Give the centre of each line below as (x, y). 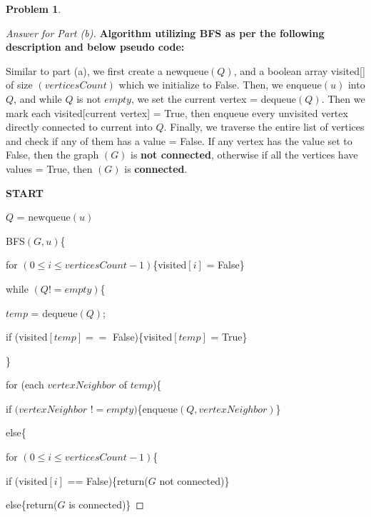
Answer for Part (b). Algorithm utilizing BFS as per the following (165, 32)
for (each (25, 385)
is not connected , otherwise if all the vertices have (244, 155)
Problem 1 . (34, 9)
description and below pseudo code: (95, 47)
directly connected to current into (79, 127)
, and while (38, 98)
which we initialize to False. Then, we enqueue (220, 85)
